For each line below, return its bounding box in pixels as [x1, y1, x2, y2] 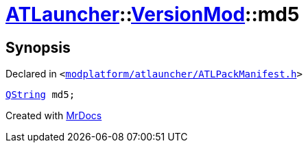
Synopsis [5, 38, 71, 56]
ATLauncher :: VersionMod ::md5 [5, 3, 300, 26]
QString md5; [5, 89, 75, 101]
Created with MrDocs [5, 110, 102, 122]
